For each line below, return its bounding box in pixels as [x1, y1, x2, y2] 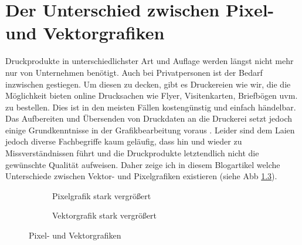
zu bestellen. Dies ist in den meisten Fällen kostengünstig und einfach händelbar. [5, 100, 296, 113]
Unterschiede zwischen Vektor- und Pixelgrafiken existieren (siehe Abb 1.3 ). [5, 170, 277, 182]
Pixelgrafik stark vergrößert [52, 189, 151, 202]
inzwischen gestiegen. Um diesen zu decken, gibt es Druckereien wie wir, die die [5, 78, 291, 90]
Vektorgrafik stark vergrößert [52, 209, 157, 221]
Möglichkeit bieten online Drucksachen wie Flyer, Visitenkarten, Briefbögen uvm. [5, 89, 298, 102]
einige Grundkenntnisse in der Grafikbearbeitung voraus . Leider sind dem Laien [5, 123, 295, 136]
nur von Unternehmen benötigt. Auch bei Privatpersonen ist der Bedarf [5, 66, 263, 78]
